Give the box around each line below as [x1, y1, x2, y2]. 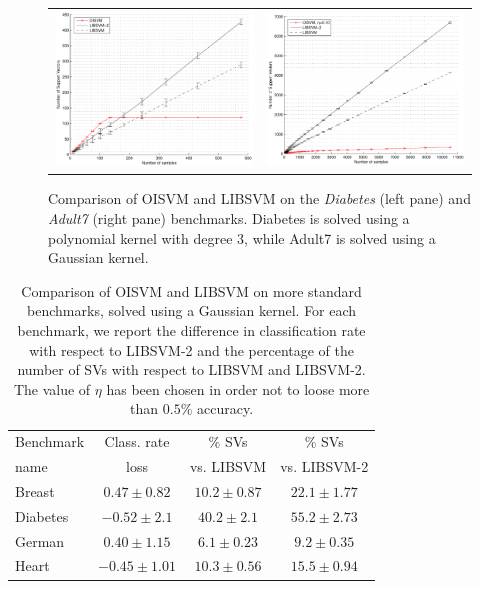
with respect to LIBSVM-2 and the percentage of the [29, 339, 355, 360]
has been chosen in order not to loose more [106, 378, 370, 399]
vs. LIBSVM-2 [280, 456, 369, 477]
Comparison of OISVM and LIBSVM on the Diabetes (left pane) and [48, 188, 471, 209]
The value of [13, 378, 91, 399]
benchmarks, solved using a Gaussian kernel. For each [27, 300, 357, 321]
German [15, 530, 65, 551]
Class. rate [104, 431, 170, 452]
